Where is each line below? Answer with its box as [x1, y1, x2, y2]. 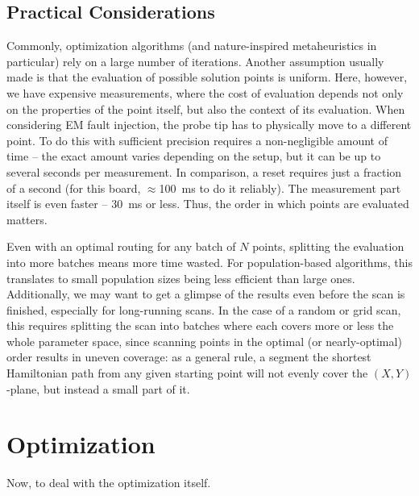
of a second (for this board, [6, 179, 141, 196]
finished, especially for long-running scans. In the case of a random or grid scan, [6, 301, 401, 318]
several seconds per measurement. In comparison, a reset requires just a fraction [6, 163, 402, 180]
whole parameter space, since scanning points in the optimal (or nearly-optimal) [6, 332, 402, 349]
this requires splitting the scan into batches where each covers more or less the [6, 317, 394, 334]
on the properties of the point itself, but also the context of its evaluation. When [6, 100, 405, 117]
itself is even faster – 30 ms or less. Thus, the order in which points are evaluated [6, 195, 409, 212]
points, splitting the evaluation [252, 238, 404, 255]
